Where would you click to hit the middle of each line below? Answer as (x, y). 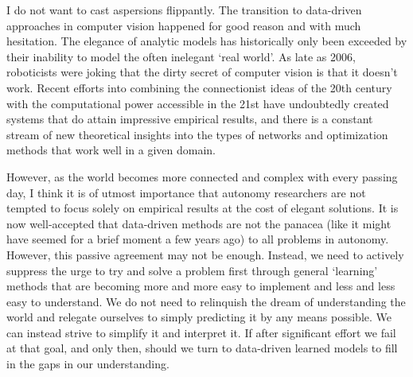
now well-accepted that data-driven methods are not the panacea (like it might (199, 223)
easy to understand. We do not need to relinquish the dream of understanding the (206, 301)
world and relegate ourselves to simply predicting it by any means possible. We (199, 317)
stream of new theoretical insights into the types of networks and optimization (197, 134)
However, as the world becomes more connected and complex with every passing (202, 176)
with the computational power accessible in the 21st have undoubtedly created (198, 103)
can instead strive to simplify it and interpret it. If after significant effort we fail (201, 332)
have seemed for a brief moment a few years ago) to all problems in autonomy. (198, 239)
